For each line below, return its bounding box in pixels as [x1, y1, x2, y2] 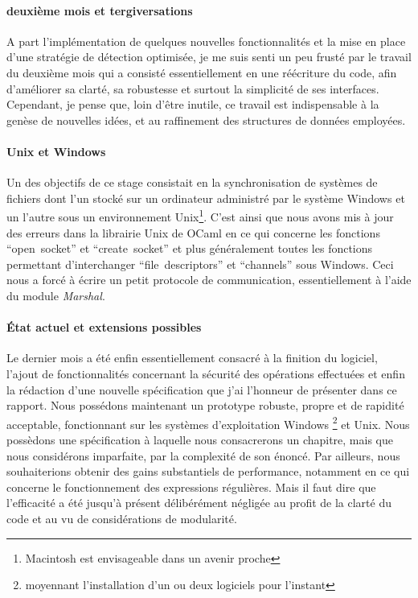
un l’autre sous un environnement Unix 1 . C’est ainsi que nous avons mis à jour [6, 206, 394, 225]
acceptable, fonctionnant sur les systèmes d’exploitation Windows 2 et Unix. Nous [6, 413, 410, 432]
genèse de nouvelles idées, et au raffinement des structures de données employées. [6, 111, 406, 128]
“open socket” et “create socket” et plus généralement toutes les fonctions [6, 240, 373, 257]
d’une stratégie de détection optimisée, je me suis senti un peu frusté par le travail [6, 48, 412, 65]
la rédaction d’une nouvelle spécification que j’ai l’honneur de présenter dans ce [6, 381, 397, 398]
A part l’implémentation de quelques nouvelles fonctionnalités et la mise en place [6, 32, 406, 49]
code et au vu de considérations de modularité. [6, 509, 237, 526]
